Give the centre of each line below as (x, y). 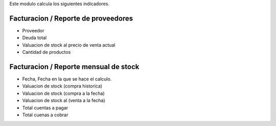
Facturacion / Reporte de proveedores (71, 18)
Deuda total (34, 38)
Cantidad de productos (47, 52)
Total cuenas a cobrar (45, 115)
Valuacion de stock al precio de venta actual (69, 45)
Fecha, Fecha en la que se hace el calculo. (67, 79)
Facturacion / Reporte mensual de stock (74, 67)
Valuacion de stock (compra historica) (62, 86)
